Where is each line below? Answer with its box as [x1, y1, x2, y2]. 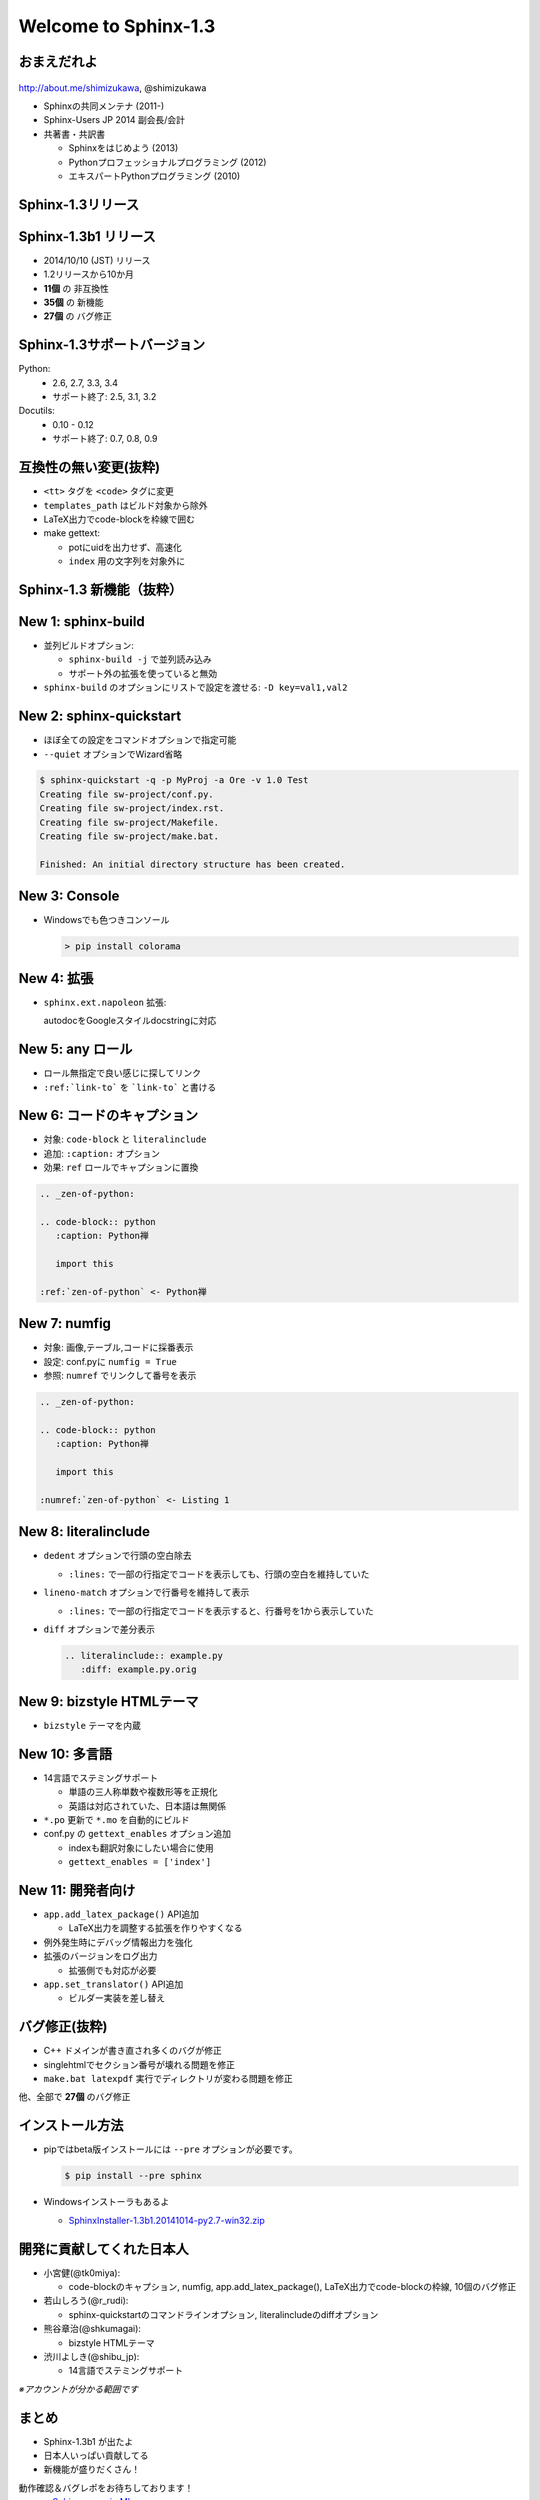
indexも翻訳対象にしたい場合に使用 [68, 1841, 214, 1854]
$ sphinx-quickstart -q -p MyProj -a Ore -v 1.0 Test [39, 775, 309, 786]
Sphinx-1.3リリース [18, 196, 140, 213]
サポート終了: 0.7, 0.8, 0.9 [52, 433, 159, 445]
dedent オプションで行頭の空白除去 [43, 1550, 192, 1562]
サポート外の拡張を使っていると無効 [68, 667, 218, 679]
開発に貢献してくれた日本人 [18, 2240, 189, 2257]
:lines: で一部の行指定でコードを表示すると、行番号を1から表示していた [68, 1605, 374, 1617]
